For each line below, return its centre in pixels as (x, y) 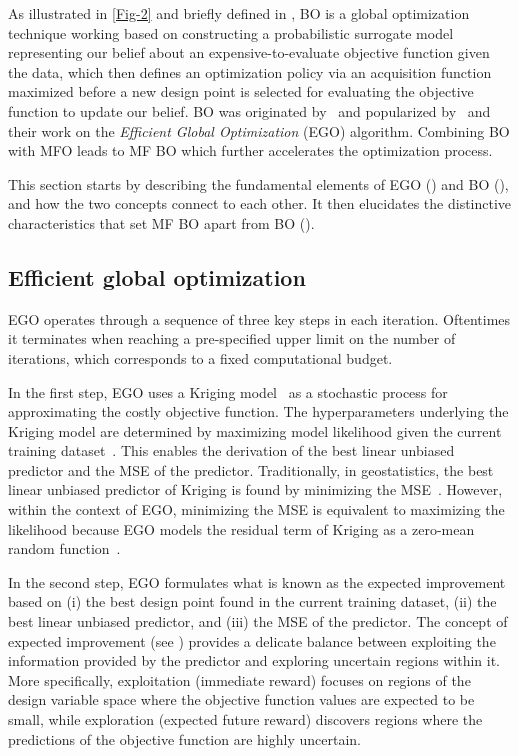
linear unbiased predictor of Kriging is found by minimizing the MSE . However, (255, 489)
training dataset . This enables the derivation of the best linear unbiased (231, 450)
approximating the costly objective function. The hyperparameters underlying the (258, 411)
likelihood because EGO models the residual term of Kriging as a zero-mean (241, 528)
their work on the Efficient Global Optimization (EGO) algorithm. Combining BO (259, 130)
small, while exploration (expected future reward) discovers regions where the (245, 719)
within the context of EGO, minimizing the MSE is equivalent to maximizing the (256, 509)
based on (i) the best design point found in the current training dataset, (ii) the (252, 601)
